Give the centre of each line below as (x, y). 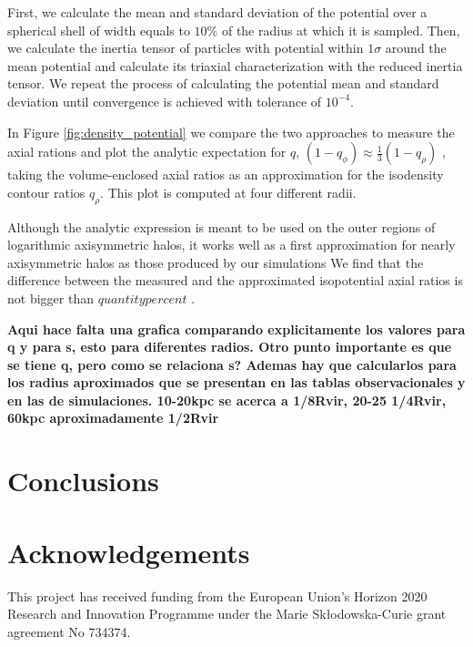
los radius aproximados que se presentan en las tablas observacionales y (236, 382)
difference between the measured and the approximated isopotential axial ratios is (235, 280)
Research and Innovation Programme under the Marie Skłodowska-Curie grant (227, 614)
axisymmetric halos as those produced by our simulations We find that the (216, 262)
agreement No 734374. (69, 631)
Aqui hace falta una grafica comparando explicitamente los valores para (236, 329)
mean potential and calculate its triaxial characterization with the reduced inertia (235, 65)
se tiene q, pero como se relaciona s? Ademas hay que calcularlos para (232, 364)
